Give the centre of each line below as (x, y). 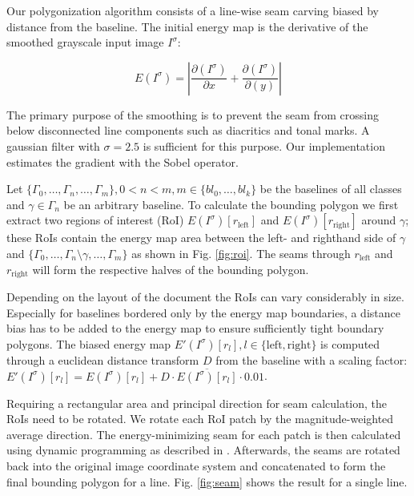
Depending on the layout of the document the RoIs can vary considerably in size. (205, 296)
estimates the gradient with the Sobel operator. (123, 161)
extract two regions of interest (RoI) (95, 220)
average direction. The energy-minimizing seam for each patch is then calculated (204, 434)
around (379, 220)
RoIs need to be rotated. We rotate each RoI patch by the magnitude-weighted (200, 419)
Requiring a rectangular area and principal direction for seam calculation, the (197, 403)
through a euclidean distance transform (103, 359)
